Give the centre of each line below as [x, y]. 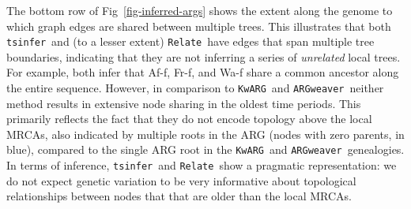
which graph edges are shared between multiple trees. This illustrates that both [199, 26]
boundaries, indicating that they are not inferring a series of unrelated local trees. [204, 56]
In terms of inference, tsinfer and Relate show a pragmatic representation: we [202, 165]
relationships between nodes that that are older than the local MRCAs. [179, 196]
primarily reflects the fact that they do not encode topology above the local [189, 119]
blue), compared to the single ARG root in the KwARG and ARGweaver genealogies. [205, 149]
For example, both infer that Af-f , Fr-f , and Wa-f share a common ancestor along [203, 72]
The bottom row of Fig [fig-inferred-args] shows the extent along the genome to [200, 10]
